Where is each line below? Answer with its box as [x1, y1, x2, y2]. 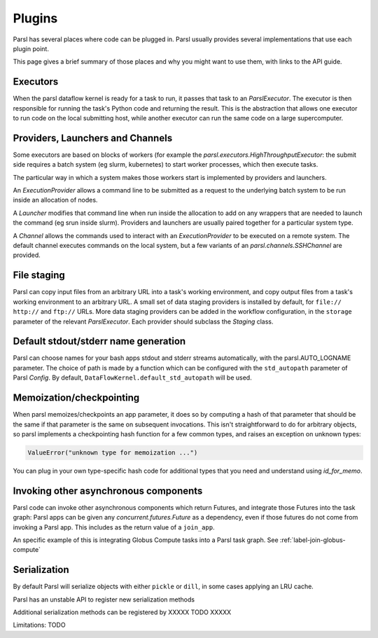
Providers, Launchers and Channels [13, 132, 173, 144]
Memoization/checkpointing [13, 392, 140, 404]
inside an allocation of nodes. [13, 196, 98, 204]
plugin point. [13, 44, 49, 53]
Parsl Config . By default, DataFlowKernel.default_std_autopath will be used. [13, 373, 252, 382]
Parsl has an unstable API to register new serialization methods [13, 595, 195, 604]
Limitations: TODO [13, 620, 66, 630]
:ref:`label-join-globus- [280, 536, 346, 544]
